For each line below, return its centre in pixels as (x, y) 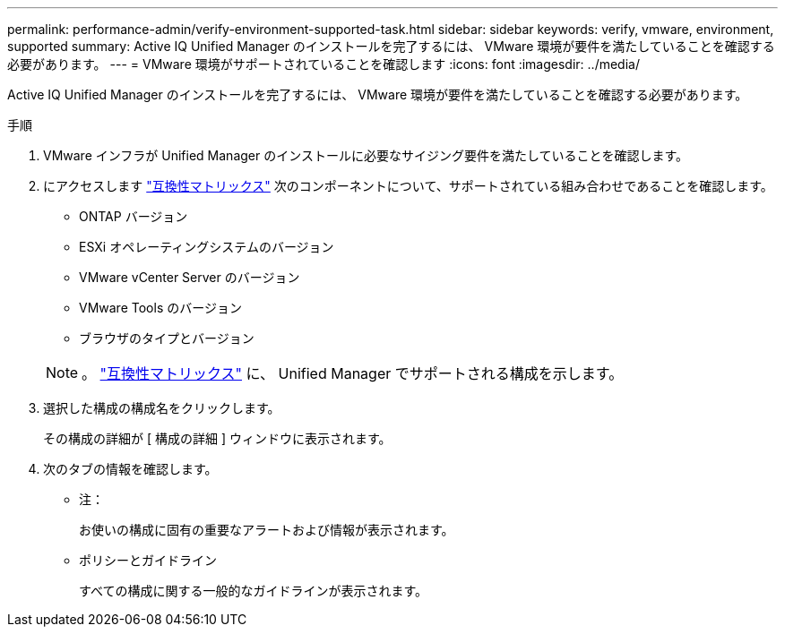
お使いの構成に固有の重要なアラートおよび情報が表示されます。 (267, 530)
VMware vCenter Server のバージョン (190, 277)
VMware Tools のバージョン (160, 308)
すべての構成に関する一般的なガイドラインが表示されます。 (254, 591)
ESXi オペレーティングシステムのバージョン (207, 247)
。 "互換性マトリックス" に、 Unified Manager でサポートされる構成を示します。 (353, 373)
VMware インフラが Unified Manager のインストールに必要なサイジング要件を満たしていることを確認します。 (366, 155)
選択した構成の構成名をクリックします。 (162, 408)
